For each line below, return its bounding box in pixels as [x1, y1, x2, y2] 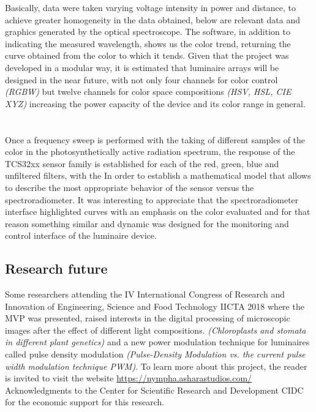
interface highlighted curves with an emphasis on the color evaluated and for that [5, 205, 310, 218]
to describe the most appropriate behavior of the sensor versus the [5, 181, 254, 193]
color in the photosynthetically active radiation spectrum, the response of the [5, 145, 295, 158]
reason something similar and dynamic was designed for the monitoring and [5, 217, 289, 230]
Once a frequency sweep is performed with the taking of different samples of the [5, 133, 306, 146]
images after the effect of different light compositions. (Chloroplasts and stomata [5, 323, 306, 336]
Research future [5, 259, 108, 278]
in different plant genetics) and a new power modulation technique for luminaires [5, 335, 310, 348]
